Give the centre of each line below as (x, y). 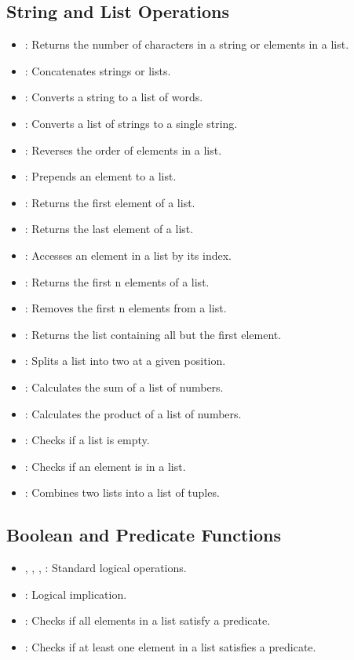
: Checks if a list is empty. (87, 440)
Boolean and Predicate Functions (144, 535)
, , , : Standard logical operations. (106, 568)
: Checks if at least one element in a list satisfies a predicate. (170, 646)
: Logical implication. (76, 594)
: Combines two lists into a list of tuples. (122, 492)
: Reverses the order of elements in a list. (123, 150)
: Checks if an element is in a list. (105, 466)
